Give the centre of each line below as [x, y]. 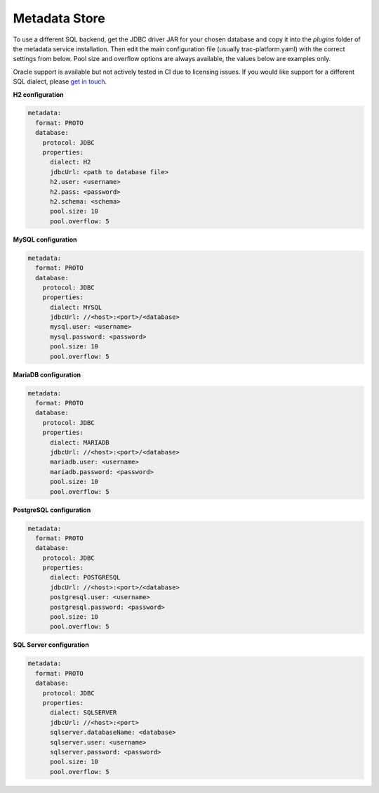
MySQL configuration [45, 240]
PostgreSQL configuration [52, 510]
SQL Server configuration [51, 645]
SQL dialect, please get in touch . [60, 81]
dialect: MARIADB [80, 442]
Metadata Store [59, 18]
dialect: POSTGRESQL [85, 577]
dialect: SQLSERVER [84, 713]
